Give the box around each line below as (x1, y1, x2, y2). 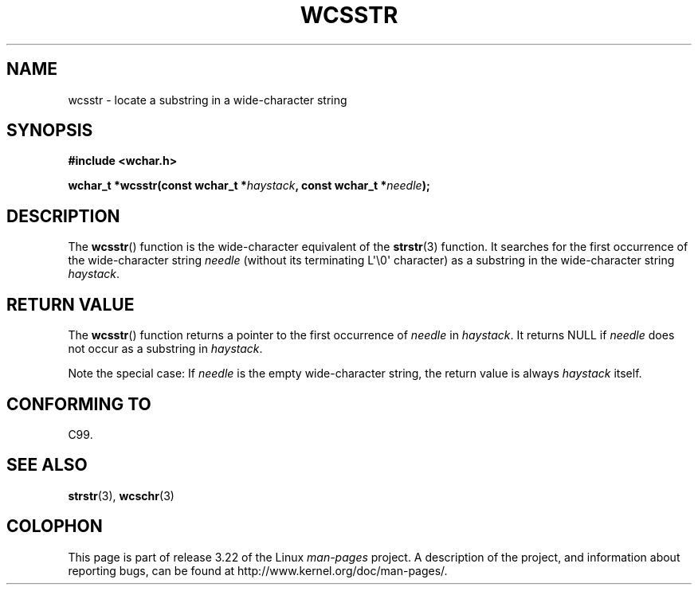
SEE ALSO (6, 455, 88, 476)
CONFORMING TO (6, 393, 151, 414)
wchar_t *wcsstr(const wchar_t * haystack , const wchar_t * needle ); (68, 178, 430, 193)
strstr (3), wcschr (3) (68, 488, 174, 503)
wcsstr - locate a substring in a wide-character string (68, 92, 347, 107)
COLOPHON (6, 516, 103, 537)
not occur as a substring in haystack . (68, 342, 263, 356)
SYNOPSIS (6, 120, 93, 141)
